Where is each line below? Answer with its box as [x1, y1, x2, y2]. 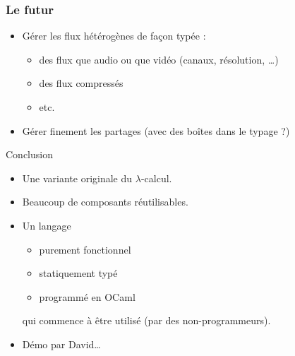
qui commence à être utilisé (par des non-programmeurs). [22, 313, 271, 328]
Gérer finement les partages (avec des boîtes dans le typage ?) [22, 123, 290, 138]
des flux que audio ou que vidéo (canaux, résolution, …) [39, 52, 279, 66]
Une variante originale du [22, 170, 133, 185]
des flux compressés [39, 76, 124, 90]
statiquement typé [39, 266, 118, 280]
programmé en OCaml [39, 289, 136, 304]
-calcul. [140, 170, 172, 185]
